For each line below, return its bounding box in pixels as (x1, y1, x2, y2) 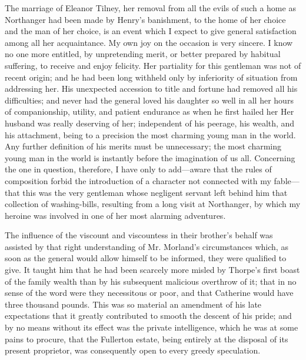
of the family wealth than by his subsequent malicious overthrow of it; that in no (5, 275, 297, 287)
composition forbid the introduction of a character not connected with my (5, 174, 271, 186)
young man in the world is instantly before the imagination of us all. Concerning (5, 151, 295, 164)
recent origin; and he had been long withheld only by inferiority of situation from (5, 71, 298, 83)
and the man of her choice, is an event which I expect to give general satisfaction (5, 25, 297, 37)
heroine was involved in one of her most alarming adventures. (5, 209, 226, 221)
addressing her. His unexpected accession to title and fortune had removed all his (5, 82, 298, 95)
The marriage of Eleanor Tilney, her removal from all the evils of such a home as (5, 2, 296, 14)
